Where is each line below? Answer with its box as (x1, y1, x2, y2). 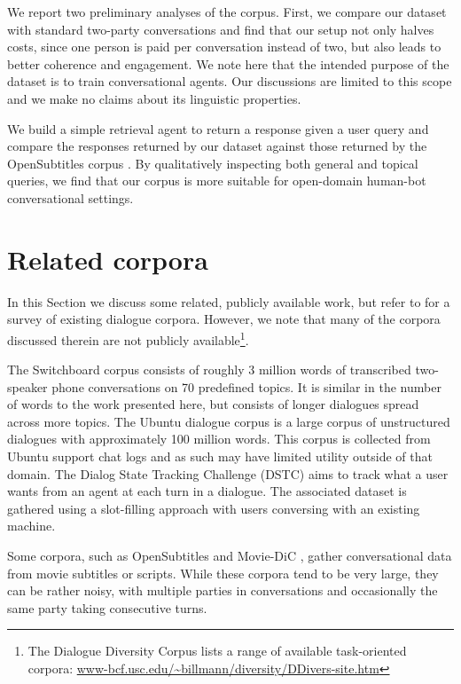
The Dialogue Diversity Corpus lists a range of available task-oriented (27, 641, 407, 660)
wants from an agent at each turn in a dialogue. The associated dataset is (7, 482, 407, 500)
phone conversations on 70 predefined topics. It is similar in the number (51, 377, 441, 396)
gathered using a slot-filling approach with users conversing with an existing (7, 499, 420, 517)
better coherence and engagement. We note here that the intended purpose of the (7, 54, 449, 73)
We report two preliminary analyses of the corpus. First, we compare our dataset (7, 3, 447, 20)
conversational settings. (7, 188, 134, 207)
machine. (7, 516, 56, 535)
